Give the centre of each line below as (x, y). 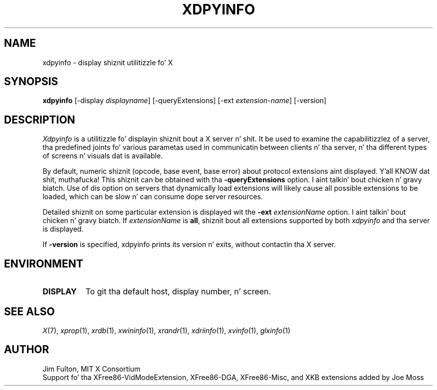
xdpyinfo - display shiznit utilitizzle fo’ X (108, 62)
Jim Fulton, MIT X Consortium (92, 369)
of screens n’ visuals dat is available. (103, 156)
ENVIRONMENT (44, 263)
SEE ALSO (29, 311)
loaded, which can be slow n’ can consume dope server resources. (153, 197)
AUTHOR (27, 350)
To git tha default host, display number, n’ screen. (178, 292)
